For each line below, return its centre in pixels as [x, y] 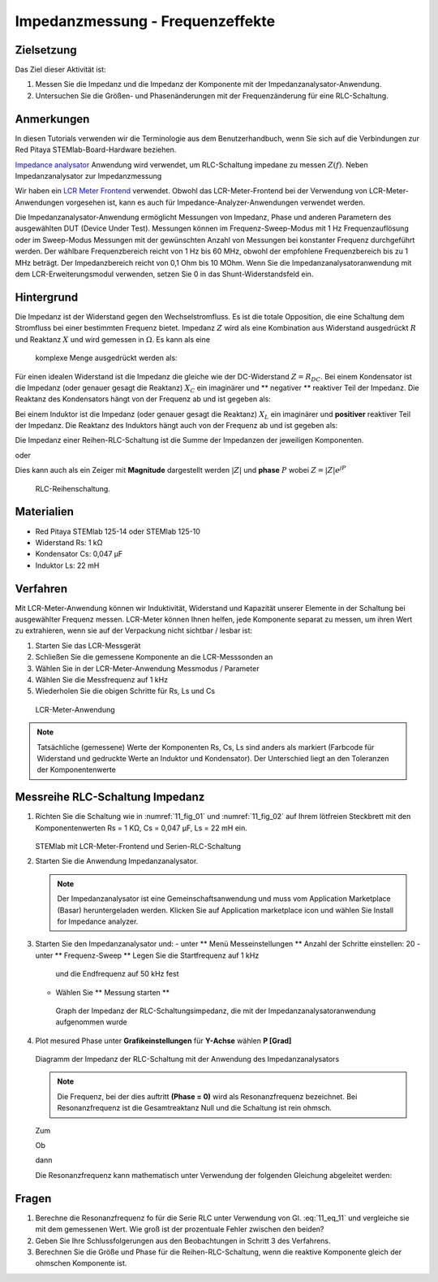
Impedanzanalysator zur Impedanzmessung [88, 175]
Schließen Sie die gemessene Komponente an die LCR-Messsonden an [154, 657]
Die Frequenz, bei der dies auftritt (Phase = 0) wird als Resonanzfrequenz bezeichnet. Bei [207, 1096]
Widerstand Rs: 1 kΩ [69, 542]
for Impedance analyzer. [98, 921]
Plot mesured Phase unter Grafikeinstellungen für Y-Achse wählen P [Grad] [163, 1041]
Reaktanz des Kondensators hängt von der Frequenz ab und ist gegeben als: [143, 399]
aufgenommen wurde [91, 1022]
